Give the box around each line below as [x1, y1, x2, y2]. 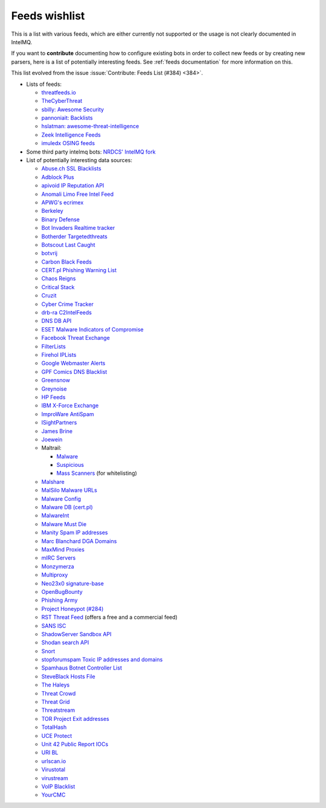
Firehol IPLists [41, 351, 77, 358]
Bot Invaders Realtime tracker [41, 224, 115, 232]
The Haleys [41, 681, 70, 689]
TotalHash [41, 723, 67, 731]
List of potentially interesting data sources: [26, 157, 133, 164]
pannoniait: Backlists [41, 114, 93, 122]
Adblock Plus [41, 173, 75, 181]
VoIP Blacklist [41, 783, 75, 790]
